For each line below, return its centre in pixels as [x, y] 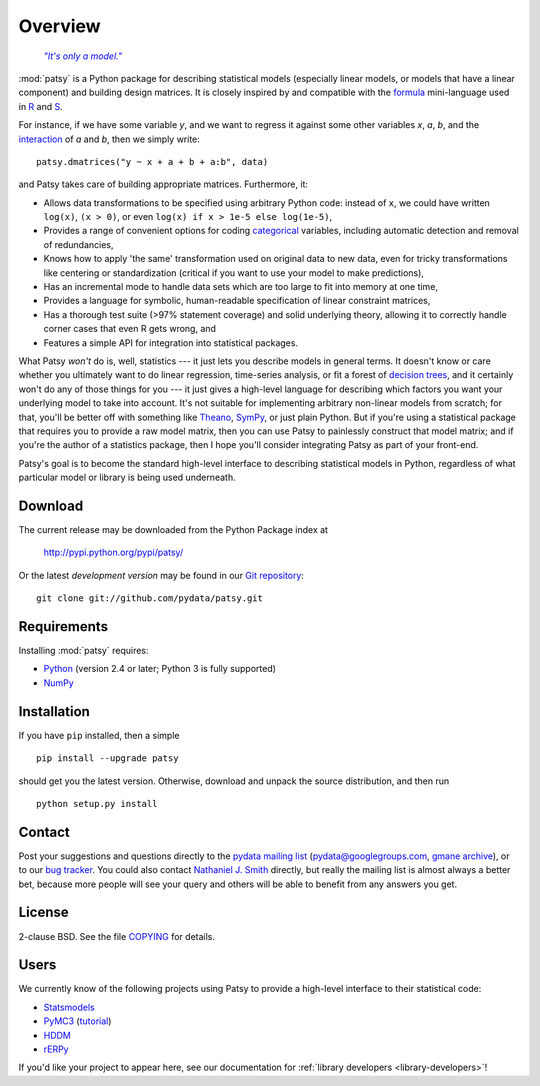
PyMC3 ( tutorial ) [77, 1021]
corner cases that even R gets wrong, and [130, 329]
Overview [59, 26]
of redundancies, [78, 244]
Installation [54, 711]
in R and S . [41, 106]
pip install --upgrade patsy [107, 758]
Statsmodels [69, 1007]
